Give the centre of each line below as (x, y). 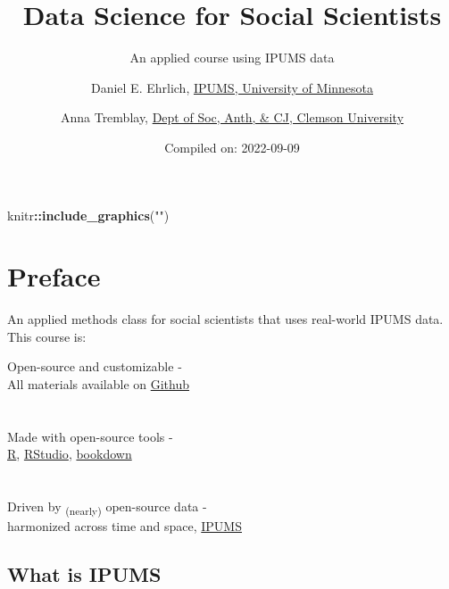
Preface (54, 276)
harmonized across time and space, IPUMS (125, 526)
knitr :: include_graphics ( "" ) (88, 215)
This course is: (47, 336)
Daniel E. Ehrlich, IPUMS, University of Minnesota (232, 87)
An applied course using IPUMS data (232, 58)
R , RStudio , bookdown (70, 454)
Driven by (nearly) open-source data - (107, 507)
